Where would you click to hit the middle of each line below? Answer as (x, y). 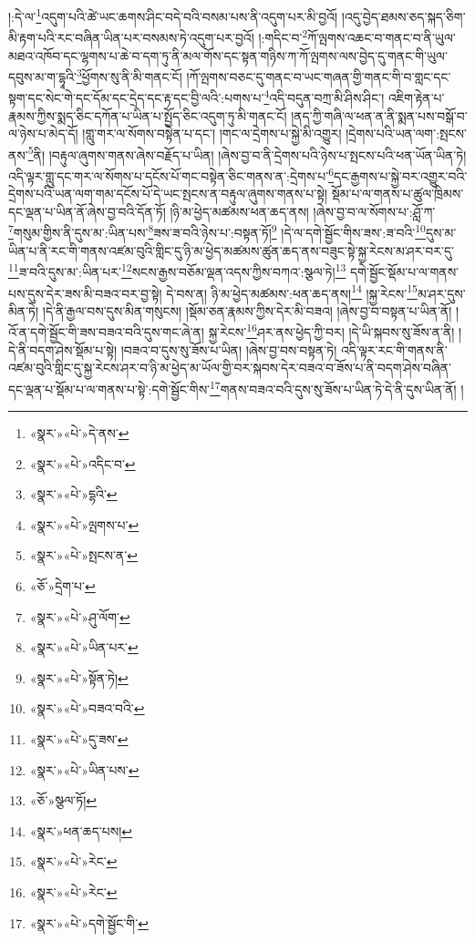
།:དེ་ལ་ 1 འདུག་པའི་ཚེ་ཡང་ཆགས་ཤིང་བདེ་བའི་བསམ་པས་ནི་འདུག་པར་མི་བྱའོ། (173, 15)
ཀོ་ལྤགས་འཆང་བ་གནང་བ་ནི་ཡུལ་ (382, 37)
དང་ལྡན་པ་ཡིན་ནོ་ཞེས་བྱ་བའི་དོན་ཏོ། (87, 211)
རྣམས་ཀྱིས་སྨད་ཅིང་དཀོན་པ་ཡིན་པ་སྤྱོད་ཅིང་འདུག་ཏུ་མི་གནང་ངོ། (148, 115)
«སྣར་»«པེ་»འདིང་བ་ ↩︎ (83, 463)
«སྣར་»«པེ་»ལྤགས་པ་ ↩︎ (84, 524)
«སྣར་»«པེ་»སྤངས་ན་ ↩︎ (83, 555)
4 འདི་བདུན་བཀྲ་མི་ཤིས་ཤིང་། (324, 96)
